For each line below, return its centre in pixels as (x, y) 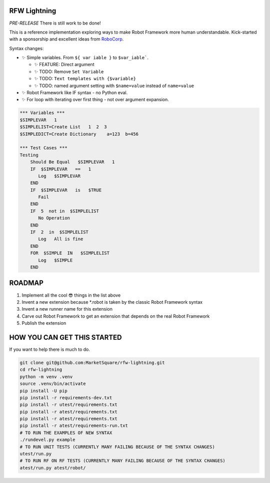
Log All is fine (61, 239)
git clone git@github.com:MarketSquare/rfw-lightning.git (92, 363)
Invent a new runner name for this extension (67, 309)
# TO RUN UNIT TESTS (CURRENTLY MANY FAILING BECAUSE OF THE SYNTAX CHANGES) (117, 447)
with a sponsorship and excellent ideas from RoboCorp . (66, 39)
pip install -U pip (43, 391)
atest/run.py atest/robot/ (53, 468)
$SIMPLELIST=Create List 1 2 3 (63, 127)
